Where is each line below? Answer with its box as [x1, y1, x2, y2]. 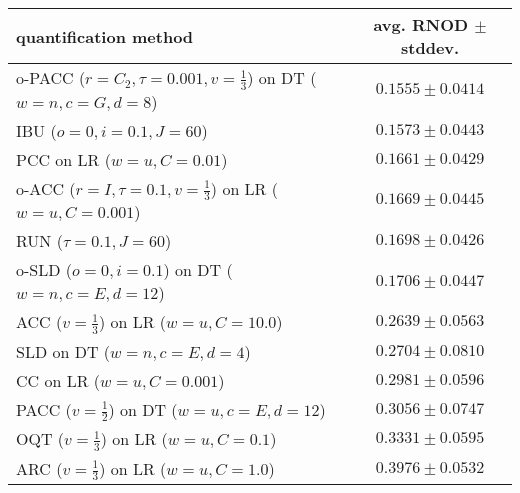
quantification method [16, 24, 194, 48]
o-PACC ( [16, 66, 86, 89]
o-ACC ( [16, 176, 76, 200]
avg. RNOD [373, 13, 469, 36]
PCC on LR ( [16, 147, 111, 171]
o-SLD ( [16, 258, 73, 282]
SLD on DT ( [16, 339, 111, 363]
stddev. [401, 36, 460, 59]
